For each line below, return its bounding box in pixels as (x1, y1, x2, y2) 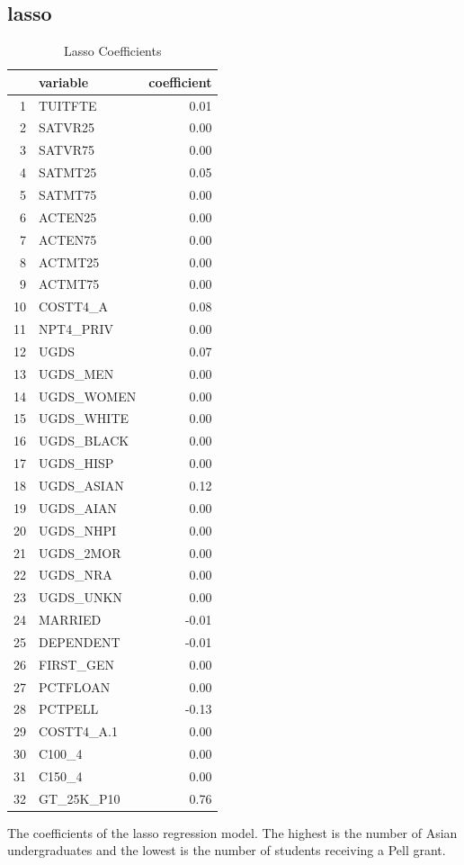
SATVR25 (39, 118, 95, 137)
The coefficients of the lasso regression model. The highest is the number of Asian (7, 823, 458, 842)
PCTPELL (39, 699, 99, 718)
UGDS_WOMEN (39, 386, 137, 405)
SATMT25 (39, 163, 97, 182)
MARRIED (39, 610, 102, 629)
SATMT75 (39, 185, 97, 204)
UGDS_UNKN (39, 588, 122, 607)
